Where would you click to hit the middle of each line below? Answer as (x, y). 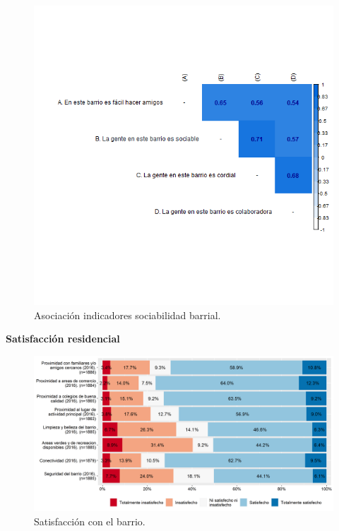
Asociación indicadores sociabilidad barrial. (127, 315)
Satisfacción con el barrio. (90, 521)
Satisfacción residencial (63, 339)
